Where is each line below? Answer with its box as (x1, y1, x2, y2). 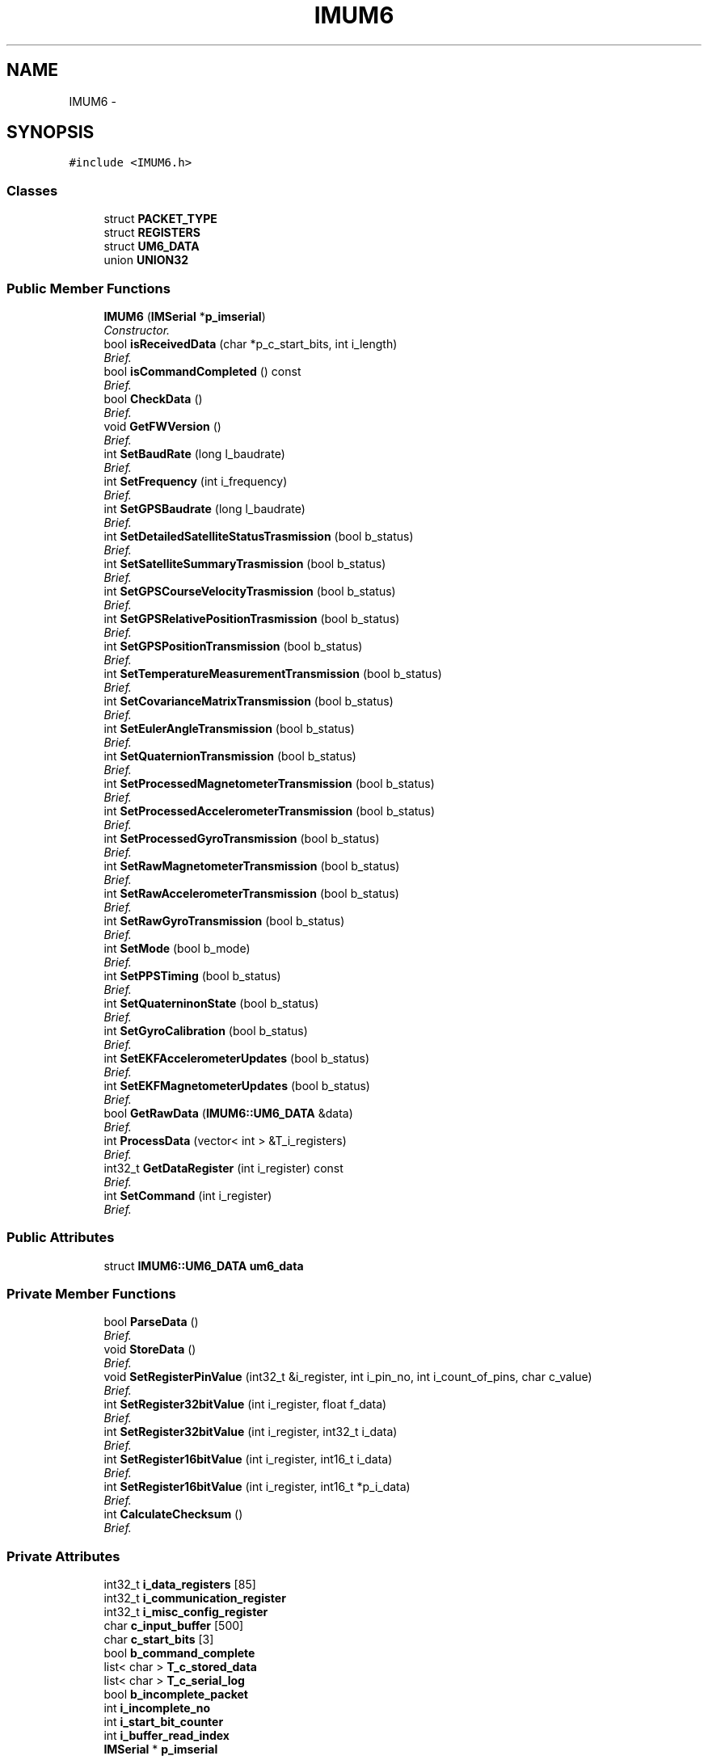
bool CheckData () (103, 391, 203, 406)
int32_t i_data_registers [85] (103, 1577, 256, 1592)
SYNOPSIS (6, 122, 95, 143)
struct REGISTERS (103, 225, 200, 240)
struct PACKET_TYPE (103, 212, 217, 226)
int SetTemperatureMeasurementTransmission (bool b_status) (103, 666, 442, 680)
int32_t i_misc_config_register (103, 1605, 268, 1619)
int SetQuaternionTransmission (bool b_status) (103, 748, 356, 763)
